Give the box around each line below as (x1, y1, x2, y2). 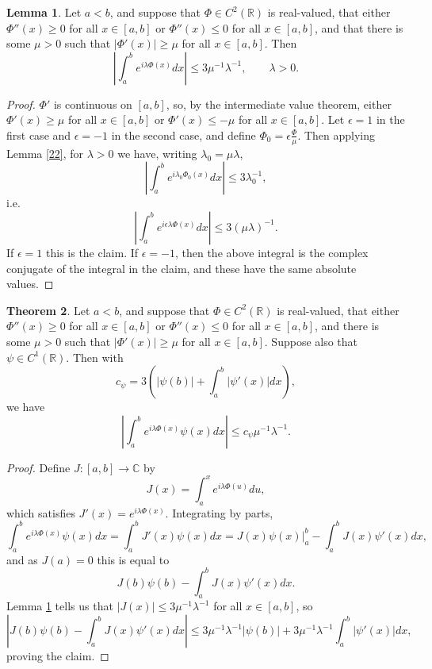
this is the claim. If (46, 244, 139, 260)
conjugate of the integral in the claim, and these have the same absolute (6, 260, 357, 276)
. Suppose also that (264, 333, 358, 349)
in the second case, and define (111, 126, 256, 143)
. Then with (66, 348, 124, 365)
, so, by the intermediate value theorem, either (166, 95, 392, 112)
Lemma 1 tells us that (6, 598, 113, 614)
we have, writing (117, 144, 197, 161)
